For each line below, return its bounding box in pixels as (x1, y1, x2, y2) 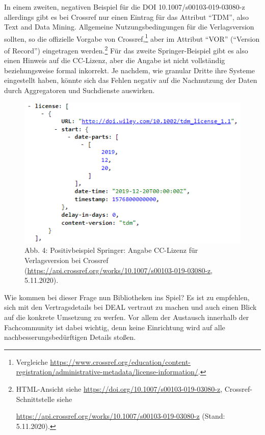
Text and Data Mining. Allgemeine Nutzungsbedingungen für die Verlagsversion (4, 21, 254, 32)
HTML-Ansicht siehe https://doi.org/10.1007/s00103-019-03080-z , (16, 383, 223, 394)
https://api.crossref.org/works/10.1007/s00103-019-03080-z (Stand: (16, 411, 225, 421)
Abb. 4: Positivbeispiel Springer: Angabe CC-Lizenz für (24, 245, 198, 255)
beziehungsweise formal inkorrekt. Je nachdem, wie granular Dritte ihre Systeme (4, 65, 255, 75)
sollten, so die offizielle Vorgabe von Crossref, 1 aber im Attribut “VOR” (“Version (4, 32, 260, 44)
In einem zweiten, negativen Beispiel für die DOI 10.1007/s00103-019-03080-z (4, 2, 245, 12)
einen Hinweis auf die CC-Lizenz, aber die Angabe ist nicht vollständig (4, 55, 225, 66)
